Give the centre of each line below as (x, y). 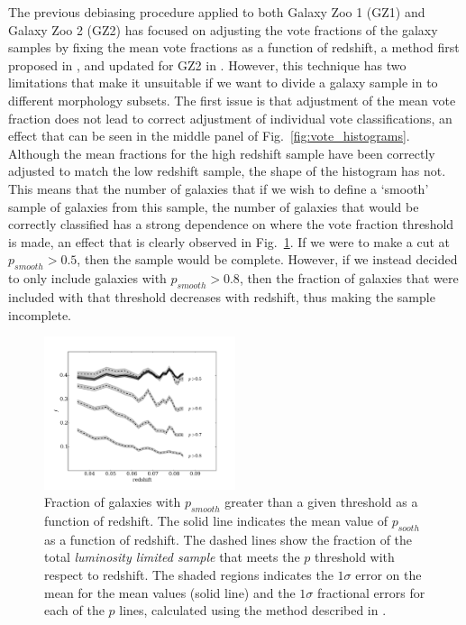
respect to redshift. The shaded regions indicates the (189, 575)
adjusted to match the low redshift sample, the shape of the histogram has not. (227, 171)
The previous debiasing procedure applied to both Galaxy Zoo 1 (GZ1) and (217, 12)
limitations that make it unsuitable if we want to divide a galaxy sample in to (223, 83)
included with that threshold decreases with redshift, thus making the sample (222, 296)
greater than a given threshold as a (321, 502)
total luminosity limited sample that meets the (172, 557)
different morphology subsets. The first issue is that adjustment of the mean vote (232, 100)
